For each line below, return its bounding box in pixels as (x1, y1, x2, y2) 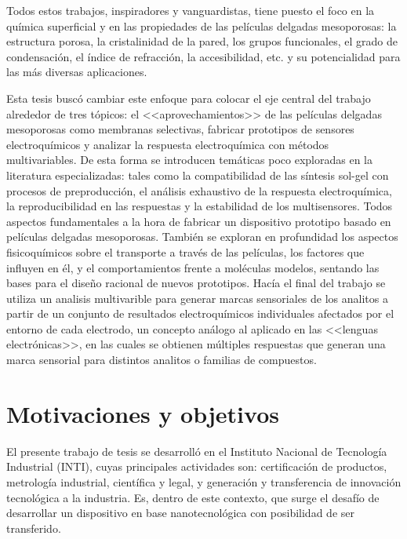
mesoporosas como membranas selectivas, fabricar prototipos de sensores (6, 121, 354, 137)
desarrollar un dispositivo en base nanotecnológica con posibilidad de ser (6, 504, 354, 521)
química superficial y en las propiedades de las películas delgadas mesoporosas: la (6, 17, 397, 34)
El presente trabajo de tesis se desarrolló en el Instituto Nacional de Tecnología (6, 442, 387, 459)
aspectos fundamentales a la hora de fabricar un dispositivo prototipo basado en (6, 213, 391, 229)
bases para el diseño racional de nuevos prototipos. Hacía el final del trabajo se (6, 275, 386, 291)
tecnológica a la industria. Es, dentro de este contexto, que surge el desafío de (6, 489, 380, 505)
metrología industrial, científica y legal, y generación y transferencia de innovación (6, 473, 402, 490)
